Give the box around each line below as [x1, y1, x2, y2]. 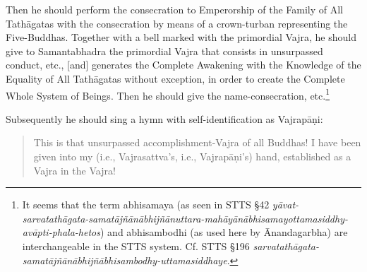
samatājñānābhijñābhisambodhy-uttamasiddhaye [22, 252, 227, 267]
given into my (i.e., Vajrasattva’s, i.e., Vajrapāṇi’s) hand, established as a [33, 149, 351, 163]
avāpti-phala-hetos [22, 225, 100, 240]
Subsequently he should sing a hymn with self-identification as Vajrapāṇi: [6, 111, 323, 126]
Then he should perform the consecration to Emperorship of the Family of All [6, 2, 344, 16]
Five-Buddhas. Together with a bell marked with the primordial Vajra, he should [6, 30, 357, 45]
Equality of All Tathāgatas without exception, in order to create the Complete [6, 71, 345, 85]
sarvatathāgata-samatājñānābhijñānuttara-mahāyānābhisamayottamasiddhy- [22, 211, 348, 225]
